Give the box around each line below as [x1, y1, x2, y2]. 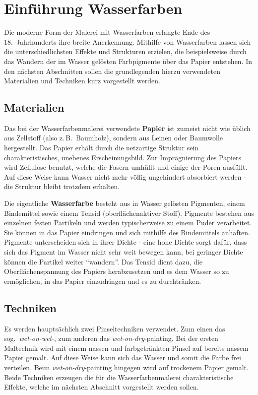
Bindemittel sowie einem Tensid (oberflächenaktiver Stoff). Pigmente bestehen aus [4, 207, 254, 218]
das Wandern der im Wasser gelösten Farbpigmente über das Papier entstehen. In [4, 56, 253, 66]
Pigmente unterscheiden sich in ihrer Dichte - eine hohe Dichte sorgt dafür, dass [4, 237, 247, 247]
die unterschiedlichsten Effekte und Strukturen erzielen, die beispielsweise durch [4, 46, 247, 57]
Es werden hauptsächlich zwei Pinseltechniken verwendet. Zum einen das [4, 323, 225, 333]
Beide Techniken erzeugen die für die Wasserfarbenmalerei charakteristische [4, 372, 234, 382]
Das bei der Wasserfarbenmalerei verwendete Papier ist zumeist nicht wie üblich [4, 123, 251, 133]
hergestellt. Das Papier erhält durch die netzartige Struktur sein [4, 142, 199, 153]
